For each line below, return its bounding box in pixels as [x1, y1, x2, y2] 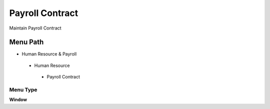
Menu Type [9, 86, 37, 93]
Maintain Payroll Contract [9, 25, 62, 31]
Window [9, 96, 27, 102]
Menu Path [9, 38, 44, 46]
